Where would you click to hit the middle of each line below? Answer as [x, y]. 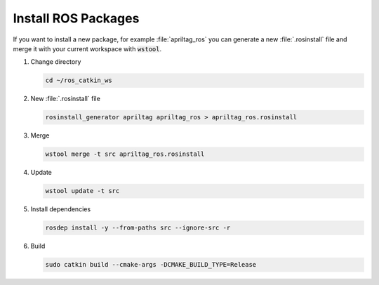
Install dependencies [61, 209]
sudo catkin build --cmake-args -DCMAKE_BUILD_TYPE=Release [151, 265]
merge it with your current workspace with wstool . [87, 48]
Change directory [56, 62]
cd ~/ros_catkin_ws [79, 80]
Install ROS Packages [76, 18]
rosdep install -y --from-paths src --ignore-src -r [138, 228]
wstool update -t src [82, 191]
